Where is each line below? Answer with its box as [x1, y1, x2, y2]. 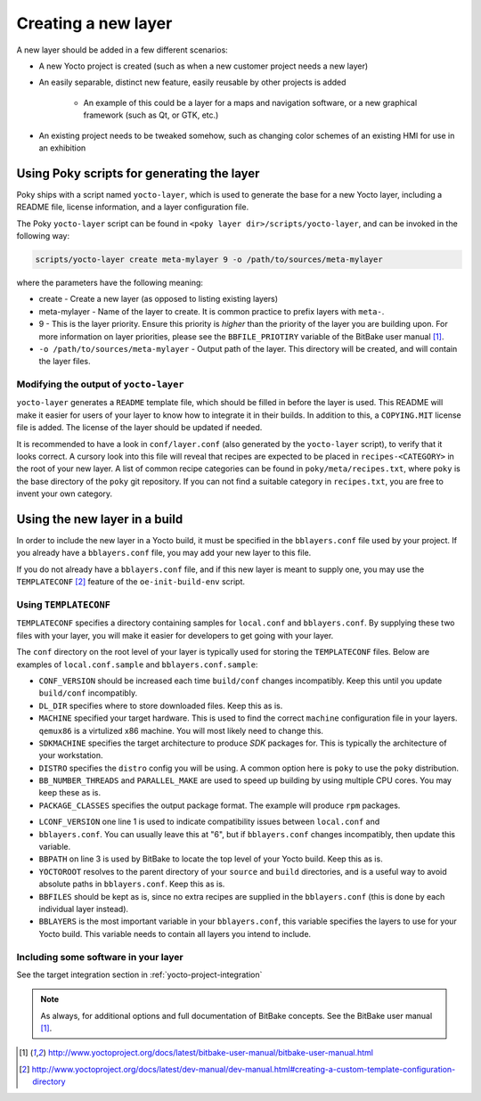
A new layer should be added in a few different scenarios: [16, 45, 229, 55]
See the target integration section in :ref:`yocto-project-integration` [16, 969, 263, 980]
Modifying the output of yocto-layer [16, 379, 184, 391]
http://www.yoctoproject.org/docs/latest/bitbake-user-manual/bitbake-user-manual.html [47, 1048, 374, 1058]
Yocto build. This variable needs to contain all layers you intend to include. [38, 928, 312, 939]
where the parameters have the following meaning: [16, 277, 204, 288]
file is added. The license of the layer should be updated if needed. [16, 422, 263, 433]
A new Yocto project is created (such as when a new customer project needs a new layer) [38, 61, 369, 71]
